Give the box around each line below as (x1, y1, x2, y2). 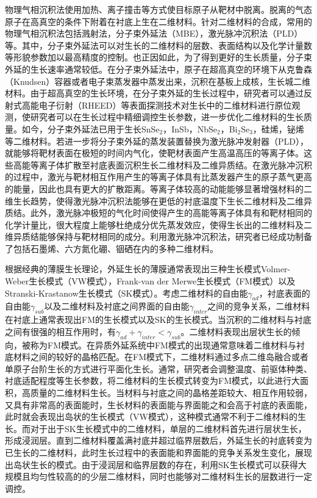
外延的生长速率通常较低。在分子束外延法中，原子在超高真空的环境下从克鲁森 (5, 62, 312, 75)
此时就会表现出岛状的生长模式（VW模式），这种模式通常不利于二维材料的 (5, 410, 297, 423)
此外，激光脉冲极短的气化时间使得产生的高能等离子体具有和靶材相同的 (30, 206, 312, 219)
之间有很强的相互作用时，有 (5, 325, 116, 337)
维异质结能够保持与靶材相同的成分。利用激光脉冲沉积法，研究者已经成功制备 (5, 230, 312, 243)
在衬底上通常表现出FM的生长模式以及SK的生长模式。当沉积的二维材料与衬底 (5, 313, 312, 326)
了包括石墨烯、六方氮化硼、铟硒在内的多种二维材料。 (5, 242, 218, 254)
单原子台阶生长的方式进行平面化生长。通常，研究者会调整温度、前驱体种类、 (5, 362, 312, 375)
